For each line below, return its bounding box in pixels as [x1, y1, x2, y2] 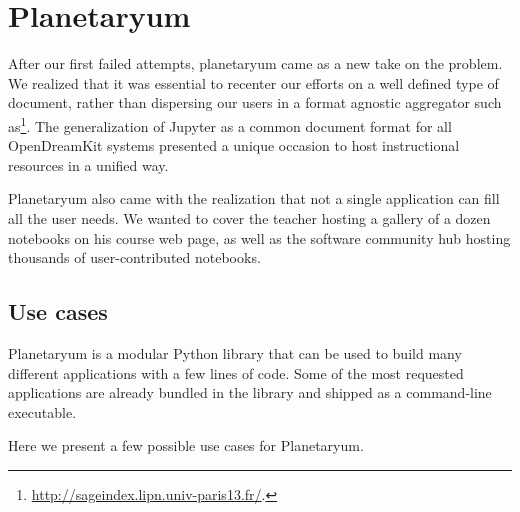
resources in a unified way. [8, 154, 169, 175]
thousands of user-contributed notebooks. [8, 247, 261, 268]
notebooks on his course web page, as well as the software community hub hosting [8, 227, 511, 248]
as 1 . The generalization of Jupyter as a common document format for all [8, 112, 452, 136]
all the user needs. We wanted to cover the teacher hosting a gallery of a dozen [8, 207, 491, 228]
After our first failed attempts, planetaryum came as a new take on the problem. [8, 53, 503, 74]
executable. [8, 401, 77, 422]
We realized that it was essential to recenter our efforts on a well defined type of [8, 72, 499, 93]
